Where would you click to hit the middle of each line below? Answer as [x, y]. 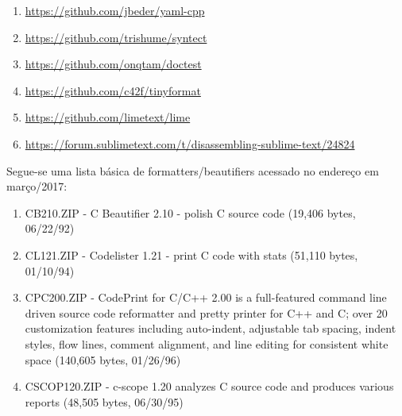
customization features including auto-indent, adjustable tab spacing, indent [211, 328]
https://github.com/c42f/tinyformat [113, 90]
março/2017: [37, 186]
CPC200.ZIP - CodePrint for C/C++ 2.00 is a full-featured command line [206, 297]
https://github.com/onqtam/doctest [113, 64]
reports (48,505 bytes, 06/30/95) [104, 401]
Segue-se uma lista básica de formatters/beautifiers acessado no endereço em [193, 170]
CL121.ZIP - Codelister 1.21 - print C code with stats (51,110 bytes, [191, 254]
